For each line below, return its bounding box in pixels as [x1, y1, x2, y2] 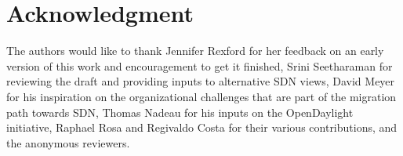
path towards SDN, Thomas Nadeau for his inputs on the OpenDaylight [6, 103, 354, 120]
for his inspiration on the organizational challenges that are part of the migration [6, 88, 397, 104]
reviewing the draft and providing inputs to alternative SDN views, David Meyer [6, 73, 395, 89]
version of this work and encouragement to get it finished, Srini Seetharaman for [6, 57, 393, 74]
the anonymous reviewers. [6, 134, 130, 151]
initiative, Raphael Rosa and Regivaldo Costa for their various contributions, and [6, 119, 398, 136]
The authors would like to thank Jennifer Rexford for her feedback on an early [6, 42, 384, 59]
